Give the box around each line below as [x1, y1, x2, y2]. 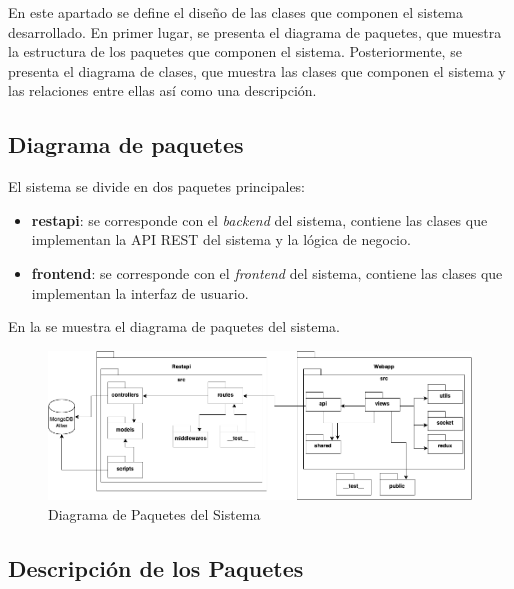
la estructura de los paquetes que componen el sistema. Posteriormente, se [8, 41, 462, 62]
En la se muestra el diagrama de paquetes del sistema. [8, 316, 340, 337]
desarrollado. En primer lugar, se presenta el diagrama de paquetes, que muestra [8, 21, 502, 42]
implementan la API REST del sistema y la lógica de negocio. [31, 229, 411, 250]
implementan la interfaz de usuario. [31, 282, 249, 303]
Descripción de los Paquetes [8, 552, 304, 583]
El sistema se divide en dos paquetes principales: [8, 176, 306, 197]
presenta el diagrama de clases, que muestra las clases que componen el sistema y [8, 60, 506, 81]
